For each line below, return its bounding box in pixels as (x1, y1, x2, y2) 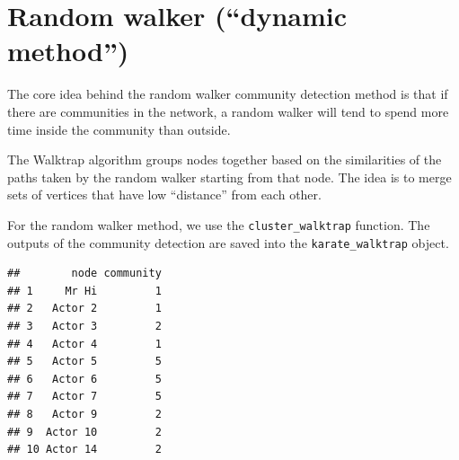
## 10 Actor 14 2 (7, 443, 162, 456)
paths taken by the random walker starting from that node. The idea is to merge (7, 167, 452, 186)
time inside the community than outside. (7, 119, 231, 138)
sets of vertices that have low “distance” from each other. (7, 185, 322, 204)
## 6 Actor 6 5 (7, 372, 162, 385)
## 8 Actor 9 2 (7, 407, 162, 420)
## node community (7, 267, 162, 280)
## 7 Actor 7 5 (7, 390, 162, 403)
